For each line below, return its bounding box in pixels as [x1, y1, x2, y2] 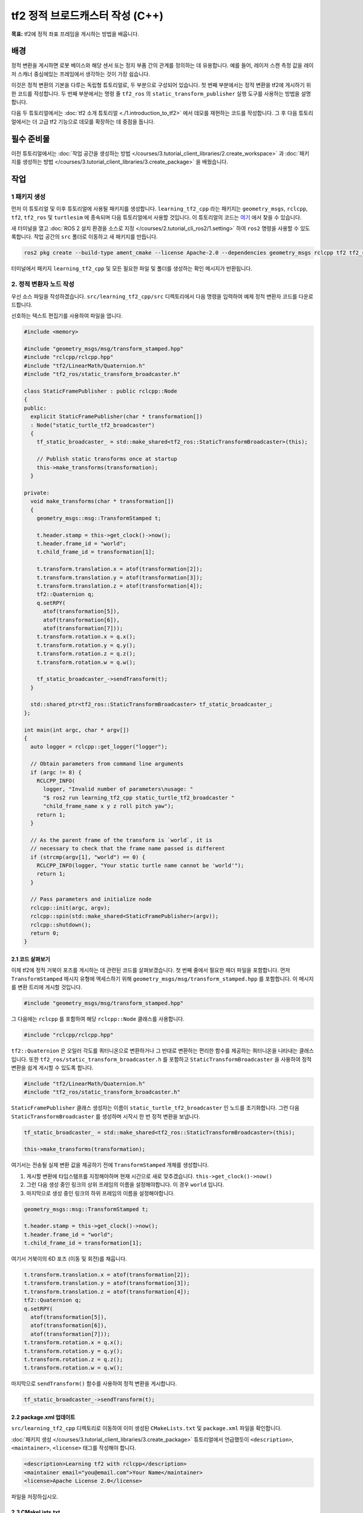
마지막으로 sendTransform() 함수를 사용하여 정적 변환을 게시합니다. [11, 1380, 177, 1387]
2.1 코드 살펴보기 [11, 956, 51, 963]
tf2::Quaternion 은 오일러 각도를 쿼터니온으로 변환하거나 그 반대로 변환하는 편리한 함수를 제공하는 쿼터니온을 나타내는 [11, 1047, 298, 1054]
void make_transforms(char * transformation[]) [30, 498, 174, 505]
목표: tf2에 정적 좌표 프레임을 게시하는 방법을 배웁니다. [11, 30, 139, 38]
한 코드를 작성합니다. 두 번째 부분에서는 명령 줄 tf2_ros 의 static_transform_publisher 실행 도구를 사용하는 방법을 [11, 90, 300, 97]
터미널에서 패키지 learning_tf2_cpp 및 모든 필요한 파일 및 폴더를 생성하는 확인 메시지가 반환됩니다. [11, 265, 252, 272]
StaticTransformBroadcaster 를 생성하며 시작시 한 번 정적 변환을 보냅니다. [11, 1112, 201, 1120]
